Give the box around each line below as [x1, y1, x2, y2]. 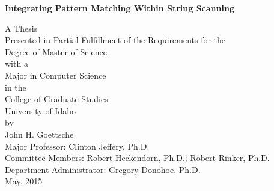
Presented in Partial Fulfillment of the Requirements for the [5, 34, 226, 46]
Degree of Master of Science [5, 45, 107, 58]
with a [5, 57, 28, 70]
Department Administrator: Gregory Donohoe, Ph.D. [5, 163, 201, 175]
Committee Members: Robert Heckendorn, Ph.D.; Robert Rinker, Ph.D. [5, 151, 270, 164]
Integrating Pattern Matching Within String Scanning [5, 2, 234, 14]
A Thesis [5, 22, 38, 34]
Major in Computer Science [5, 68, 106, 81]
